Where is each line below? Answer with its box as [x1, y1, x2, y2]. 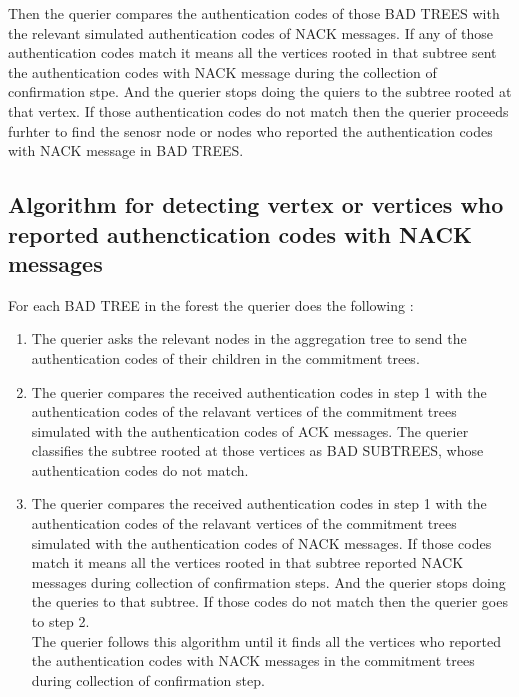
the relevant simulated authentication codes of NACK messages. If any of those [8, 22, 494, 43]
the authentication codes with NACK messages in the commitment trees [31, 650, 475, 671]
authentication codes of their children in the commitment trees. [31, 347, 420, 368]
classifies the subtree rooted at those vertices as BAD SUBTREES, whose [31, 440, 484, 461]
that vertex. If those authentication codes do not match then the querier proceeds [8, 100, 509, 121]
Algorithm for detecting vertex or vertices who [8, 189, 504, 220]
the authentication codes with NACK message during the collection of [8, 61, 437, 82]
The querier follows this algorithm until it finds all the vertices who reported [31, 630, 501, 651]
